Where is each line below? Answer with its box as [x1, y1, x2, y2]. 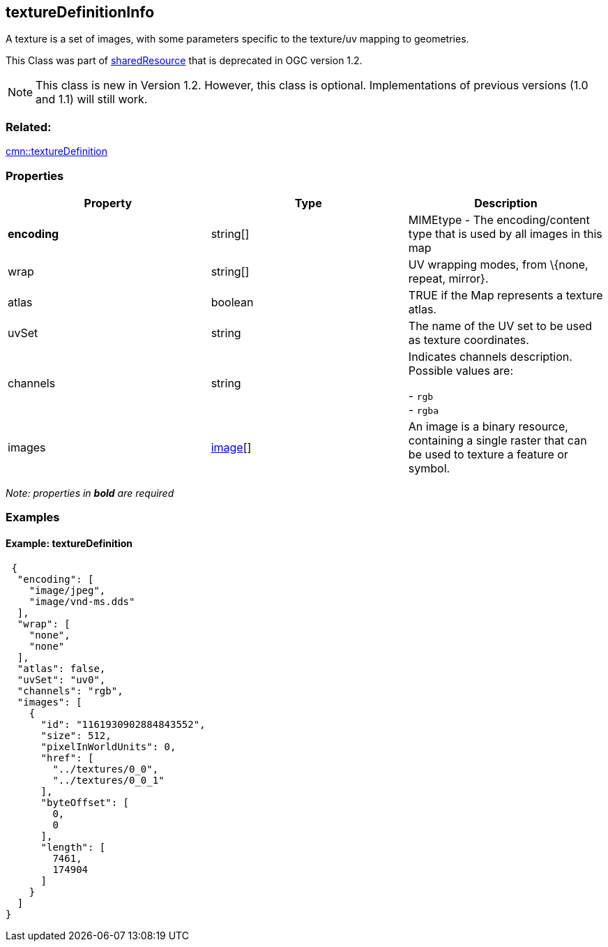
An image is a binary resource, [408, 419, 568, 433]
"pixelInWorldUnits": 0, [40, 740, 176, 752]
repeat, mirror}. [408, 271, 489, 285]
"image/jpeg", [29, 584, 106, 596]
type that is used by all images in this [408, 226, 602, 241]
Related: [6, 119, 52, 134]
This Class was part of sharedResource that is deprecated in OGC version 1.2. [6, 54, 363, 67]
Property [84, 195, 132, 210]
